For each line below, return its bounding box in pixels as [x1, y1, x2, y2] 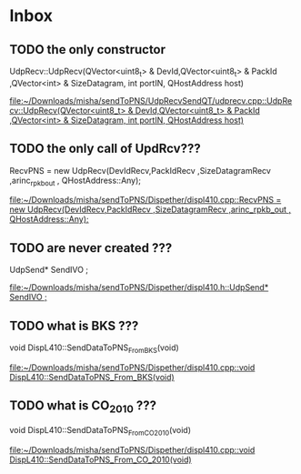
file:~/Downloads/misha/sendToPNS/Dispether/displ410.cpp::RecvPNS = [9, 195, 282, 206]
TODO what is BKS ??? [9, 318, 139, 333]
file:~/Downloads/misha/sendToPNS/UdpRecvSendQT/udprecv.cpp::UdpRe [9, 95, 293, 106]
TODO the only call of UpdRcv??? [9, 141, 202, 156]
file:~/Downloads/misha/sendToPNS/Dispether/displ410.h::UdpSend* [9, 282, 269, 293]
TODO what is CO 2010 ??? [9, 398, 157, 416]
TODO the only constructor [9, 42, 166, 57]
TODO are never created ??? [9, 240, 173, 256]
